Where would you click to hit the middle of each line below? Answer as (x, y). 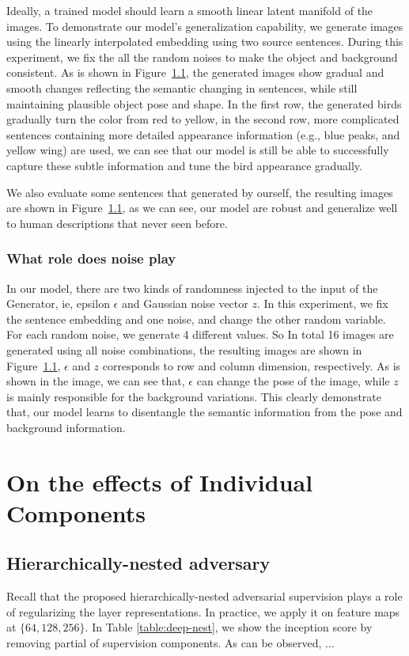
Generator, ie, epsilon (58, 303)
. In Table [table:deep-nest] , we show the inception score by (229, 627)
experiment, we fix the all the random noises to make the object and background (202, 57)
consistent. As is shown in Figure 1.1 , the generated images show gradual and (195, 72)
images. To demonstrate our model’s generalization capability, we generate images (205, 26)
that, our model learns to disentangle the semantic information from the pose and (204, 412)
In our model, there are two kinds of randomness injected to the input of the (192, 288)
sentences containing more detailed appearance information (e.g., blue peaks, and (203, 134)
